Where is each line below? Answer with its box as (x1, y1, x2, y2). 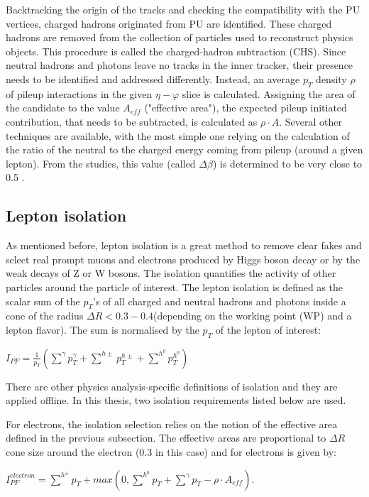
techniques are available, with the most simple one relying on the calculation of (6, 128, 350, 143)
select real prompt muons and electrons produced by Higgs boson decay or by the (6, 251, 360, 266)
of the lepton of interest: (215, 322, 321, 337)
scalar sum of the (6, 293, 80, 308)
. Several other (279, 114, 343, 129)
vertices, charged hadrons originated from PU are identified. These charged (6, 16, 332, 31)
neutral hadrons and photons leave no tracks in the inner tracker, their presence (6, 58, 353, 72)
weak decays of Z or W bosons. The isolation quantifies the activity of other (6, 266, 336, 280)
